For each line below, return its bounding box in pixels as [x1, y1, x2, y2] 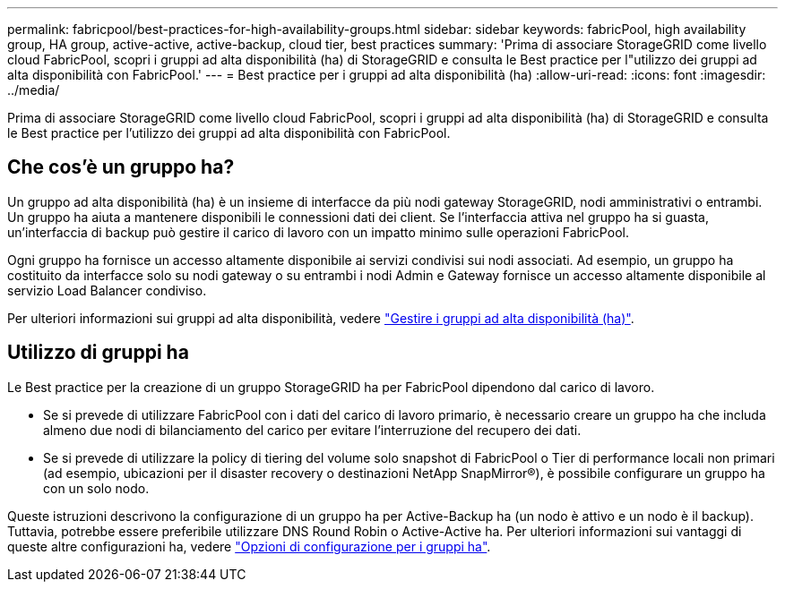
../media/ [7, 82, 60, 98]
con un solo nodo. [43, 480, 150, 496]
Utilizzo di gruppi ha [7, 341, 189, 364]
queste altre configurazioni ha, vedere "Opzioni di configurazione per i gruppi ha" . [7, 538, 491, 554]
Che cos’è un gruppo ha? [7, 156, 235, 179]
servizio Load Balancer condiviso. [7, 282, 207, 298]
